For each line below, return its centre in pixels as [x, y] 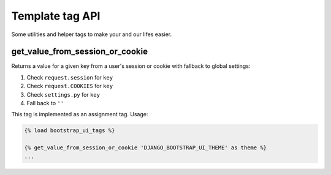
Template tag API [56, 16]
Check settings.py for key [63, 94]
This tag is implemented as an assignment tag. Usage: [80, 114]
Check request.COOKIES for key [70, 86]
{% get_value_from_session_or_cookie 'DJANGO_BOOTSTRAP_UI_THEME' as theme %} [145, 148]
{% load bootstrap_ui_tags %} [70, 131]
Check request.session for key [70, 77]
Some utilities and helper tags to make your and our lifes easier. [92, 34]
